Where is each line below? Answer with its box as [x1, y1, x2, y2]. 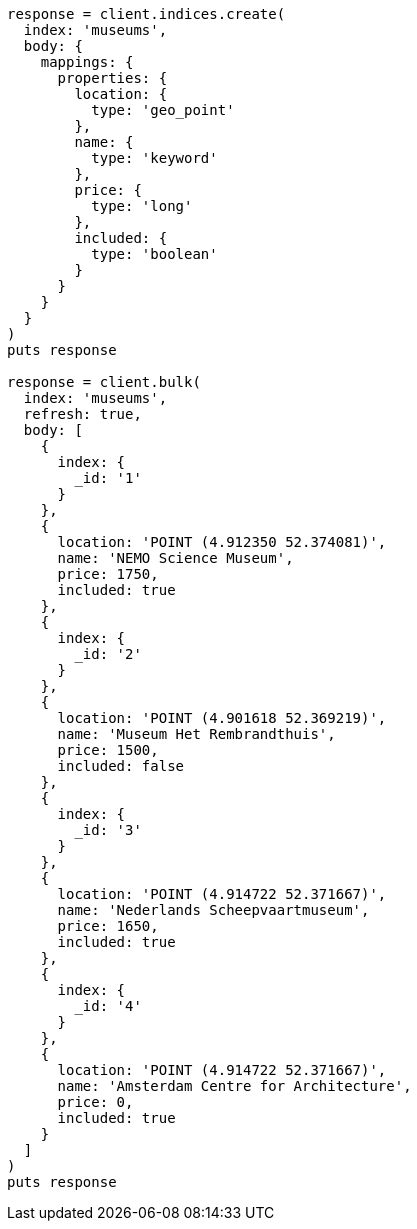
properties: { [57, 70, 168, 86]
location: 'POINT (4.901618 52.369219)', [57, 710, 387, 726]
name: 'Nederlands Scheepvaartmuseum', [57, 902, 370, 918]
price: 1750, [57, 566, 159, 582]
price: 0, [57, 1094, 134, 1110]
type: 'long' [91, 198, 193, 214]
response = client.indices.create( [7, 6, 286, 22]
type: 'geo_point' [91, 102, 235, 118]
